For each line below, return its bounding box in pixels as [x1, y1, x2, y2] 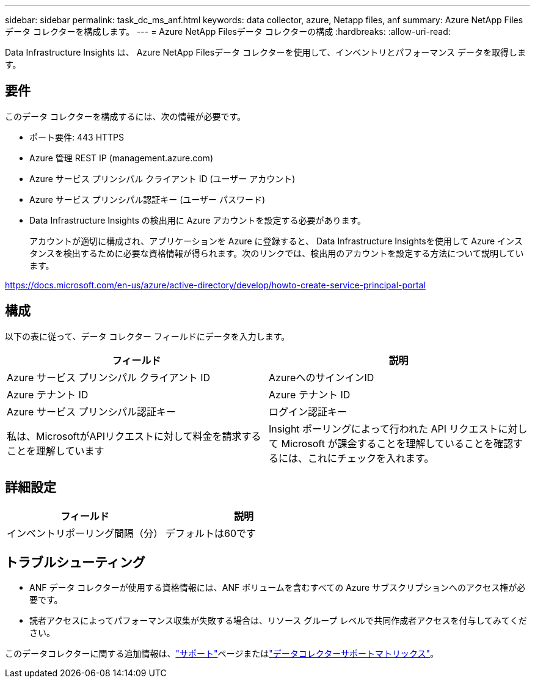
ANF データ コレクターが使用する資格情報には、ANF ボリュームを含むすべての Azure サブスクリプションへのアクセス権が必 [29, 582, 526, 593]
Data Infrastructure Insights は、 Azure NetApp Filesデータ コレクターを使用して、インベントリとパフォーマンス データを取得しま [5, 47, 526, 57]
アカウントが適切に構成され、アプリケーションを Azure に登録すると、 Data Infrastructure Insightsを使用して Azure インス [29, 235, 523, 246]
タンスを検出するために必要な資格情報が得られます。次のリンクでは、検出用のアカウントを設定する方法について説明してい [29, 247, 524, 258]
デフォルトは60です [166, 527, 257, 539]
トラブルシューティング [5, 554, 145, 570]
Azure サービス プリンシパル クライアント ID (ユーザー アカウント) [29, 173, 296, 184]
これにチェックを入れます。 [308, 451, 434, 464]
